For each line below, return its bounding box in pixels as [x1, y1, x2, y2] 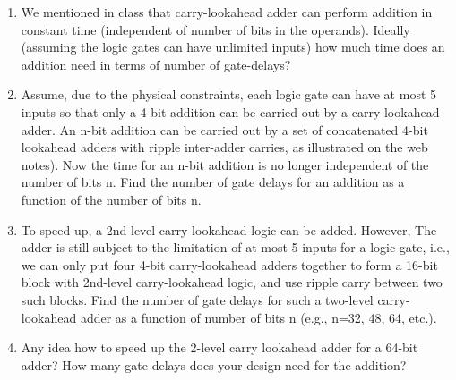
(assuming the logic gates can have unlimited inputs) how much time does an [21, 38, 445, 56]
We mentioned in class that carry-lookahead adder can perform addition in [21, 3, 433, 21]
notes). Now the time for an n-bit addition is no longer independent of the [21, 155, 429, 173]
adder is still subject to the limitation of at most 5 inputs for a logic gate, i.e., [21, 238, 450, 257]
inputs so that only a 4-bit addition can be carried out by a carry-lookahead [21, 102, 440, 121]
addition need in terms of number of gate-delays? [21, 55, 291, 73]
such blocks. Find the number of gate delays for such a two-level [21, 290, 374, 308]
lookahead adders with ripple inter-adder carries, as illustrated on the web [21, 138, 428, 156]
